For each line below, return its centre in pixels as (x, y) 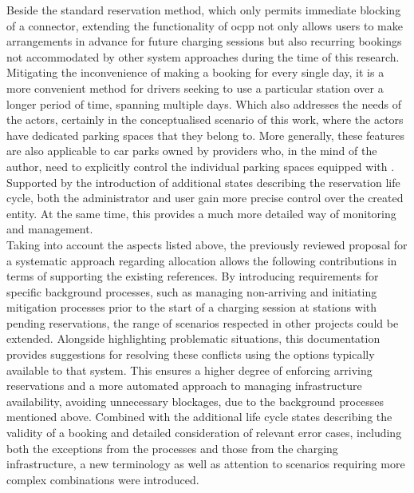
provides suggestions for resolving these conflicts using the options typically (191, 354)
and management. (50, 229)
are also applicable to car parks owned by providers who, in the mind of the (192, 151)
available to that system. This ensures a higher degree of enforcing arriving (189, 370)
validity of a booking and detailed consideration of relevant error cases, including (204, 433)
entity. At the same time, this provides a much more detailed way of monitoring (201, 213)
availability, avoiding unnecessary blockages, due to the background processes (195, 401)
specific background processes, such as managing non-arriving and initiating (192, 291)
